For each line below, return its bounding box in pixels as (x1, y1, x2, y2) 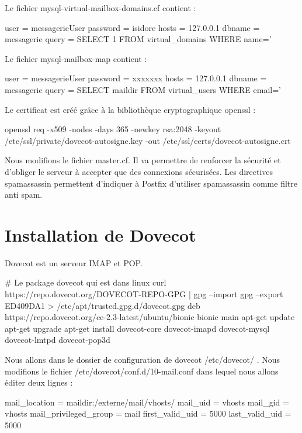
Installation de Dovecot (5, 222, 196, 246)
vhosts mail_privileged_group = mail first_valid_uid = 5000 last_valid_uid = (5, 407, 291, 420)
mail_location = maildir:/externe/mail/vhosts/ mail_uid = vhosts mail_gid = (5, 396, 289, 408)
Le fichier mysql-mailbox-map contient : (5, 52, 147, 64)
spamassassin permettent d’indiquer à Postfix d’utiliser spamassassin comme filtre (5, 177, 297, 189)
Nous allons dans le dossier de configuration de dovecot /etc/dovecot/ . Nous (5, 353, 280, 365)
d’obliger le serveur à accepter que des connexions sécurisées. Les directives (5, 165, 273, 177)
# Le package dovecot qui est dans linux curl (5, 276, 166, 288)
